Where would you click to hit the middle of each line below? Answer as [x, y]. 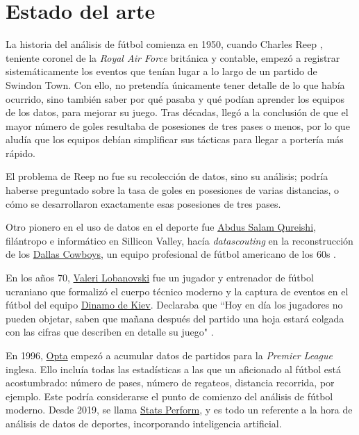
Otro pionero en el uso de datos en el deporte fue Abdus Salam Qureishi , [161, 227]
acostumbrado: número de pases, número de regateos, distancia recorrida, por [170, 383]
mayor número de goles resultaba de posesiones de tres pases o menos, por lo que [178, 125]
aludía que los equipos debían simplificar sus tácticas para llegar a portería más [175, 139]
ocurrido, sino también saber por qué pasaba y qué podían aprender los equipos [175, 98]
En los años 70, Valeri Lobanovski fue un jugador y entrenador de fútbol [160, 278]
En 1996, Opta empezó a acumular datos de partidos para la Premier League [169, 355]
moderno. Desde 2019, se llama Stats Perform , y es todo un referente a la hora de [179, 410]
